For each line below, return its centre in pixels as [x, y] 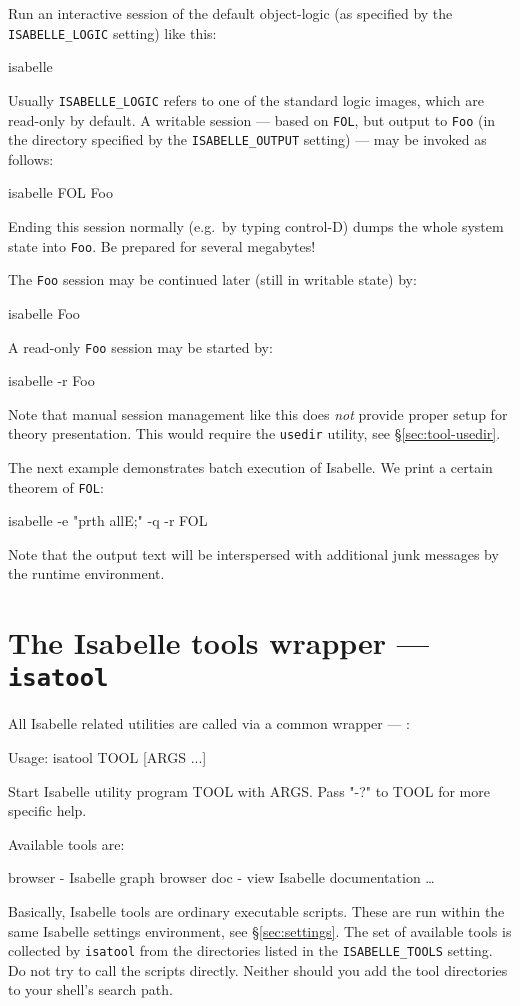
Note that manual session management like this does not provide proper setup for [258, 413]
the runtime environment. [86, 573]
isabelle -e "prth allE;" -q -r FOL [108, 520]
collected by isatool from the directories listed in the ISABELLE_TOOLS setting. [250, 950]
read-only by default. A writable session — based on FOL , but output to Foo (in [252, 119]
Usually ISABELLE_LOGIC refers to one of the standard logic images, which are [246, 99]
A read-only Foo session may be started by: [140, 346]
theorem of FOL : [56, 486]
